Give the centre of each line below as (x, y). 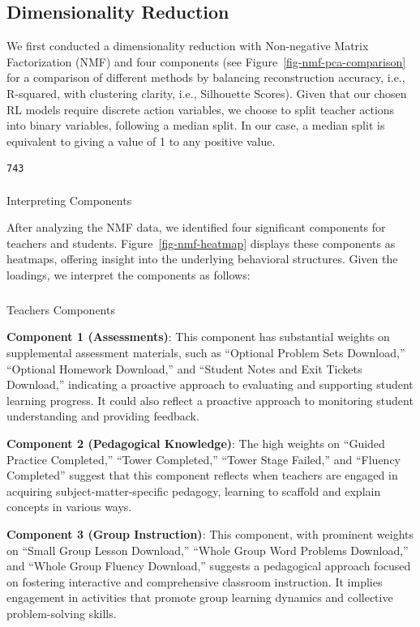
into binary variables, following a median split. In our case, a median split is (196, 125)
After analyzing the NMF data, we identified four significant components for (196, 227)
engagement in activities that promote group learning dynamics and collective (200, 597)
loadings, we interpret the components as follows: (129, 274)
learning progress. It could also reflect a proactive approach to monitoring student (210, 400)
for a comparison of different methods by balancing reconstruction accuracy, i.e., (206, 77)
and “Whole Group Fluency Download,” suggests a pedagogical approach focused (209, 566)
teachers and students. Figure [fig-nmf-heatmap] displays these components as (201, 243)
